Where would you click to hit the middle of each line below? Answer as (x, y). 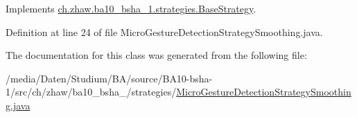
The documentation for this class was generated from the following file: (156, 55)
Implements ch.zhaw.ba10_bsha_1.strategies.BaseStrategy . (131, 8)
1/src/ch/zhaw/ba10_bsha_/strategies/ (91, 92)
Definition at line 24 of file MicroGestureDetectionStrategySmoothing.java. (164, 31)
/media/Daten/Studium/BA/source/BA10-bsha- (109, 78)
